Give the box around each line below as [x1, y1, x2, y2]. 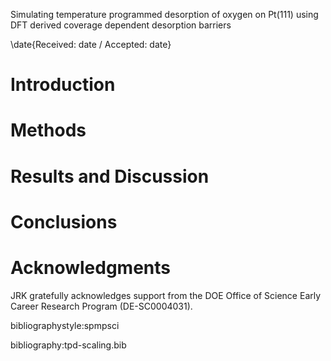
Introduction [10, 74, 116, 96]
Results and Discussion [10, 165, 210, 188]
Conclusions [10, 210, 118, 233]
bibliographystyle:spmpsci [10, 319, 120, 331]
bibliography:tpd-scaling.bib [10, 339, 127, 351]
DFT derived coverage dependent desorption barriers [10, 19, 232, 31]
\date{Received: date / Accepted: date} [10, 39, 172, 50]
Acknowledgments [10, 256, 172, 279]
